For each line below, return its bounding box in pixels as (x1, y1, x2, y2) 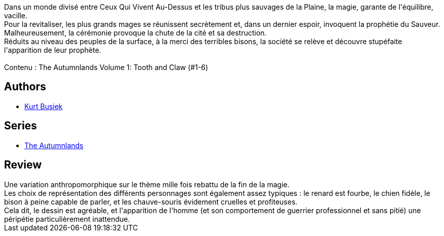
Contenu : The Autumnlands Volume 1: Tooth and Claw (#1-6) (4, 63, 209, 72)
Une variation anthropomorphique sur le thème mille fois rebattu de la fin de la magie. (4, 180, 290, 189)
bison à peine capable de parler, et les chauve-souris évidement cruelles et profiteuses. (4, 197, 298, 206)
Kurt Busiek (24, 102, 63, 111)
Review (4, 158, 42, 172)
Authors (4, 80, 46, 93)
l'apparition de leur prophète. (4, 46, 101, 54)
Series (4, 119, 37, 132)
